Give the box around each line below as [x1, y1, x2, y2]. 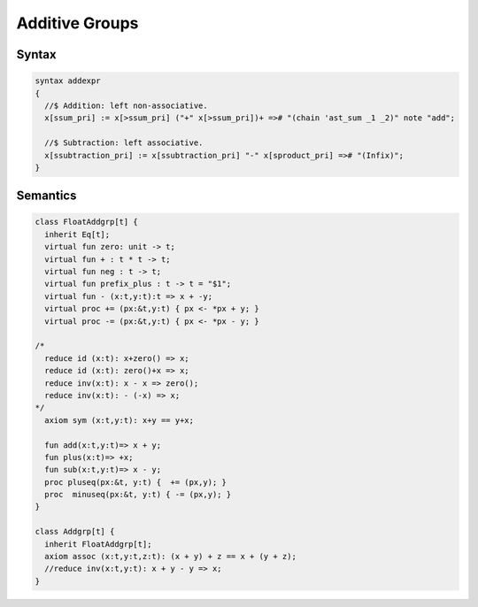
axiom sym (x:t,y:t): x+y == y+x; [44, 415, 195, 425]
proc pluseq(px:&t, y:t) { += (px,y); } [44, 477, 227, 487]
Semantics [16, 188, 77, 204]
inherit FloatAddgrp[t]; [44, 539, 152, 549]
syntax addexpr [35, 76, 101, 86]
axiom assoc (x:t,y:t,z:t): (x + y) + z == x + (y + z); [44, 551, 297, 562]
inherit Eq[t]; [44, 229, 111, 239]
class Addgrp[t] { [35, 526, 115, 537]
